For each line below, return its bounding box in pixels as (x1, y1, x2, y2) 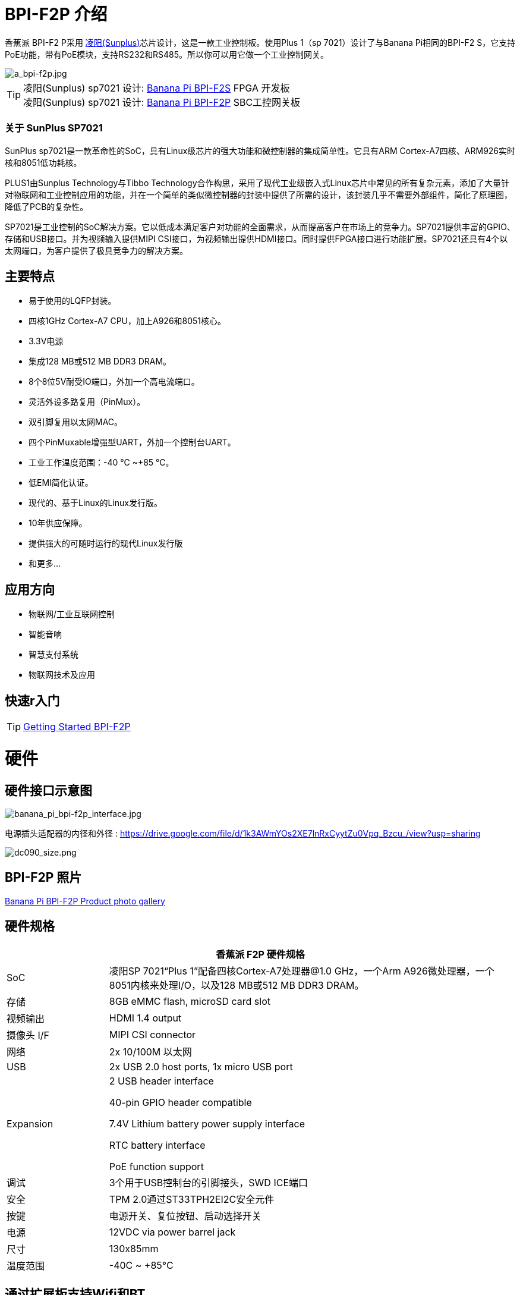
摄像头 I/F (7, 1029, 50, 1041)
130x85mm (109, 1242, 159, 1255)
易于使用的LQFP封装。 (29, 296, 116, 306)
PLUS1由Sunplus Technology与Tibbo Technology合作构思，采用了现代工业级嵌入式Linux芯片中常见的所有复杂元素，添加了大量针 (5, 177, 510, 188)
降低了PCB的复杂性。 (5, 201, 89, 212)
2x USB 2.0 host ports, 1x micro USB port (109, 1060, 293, 1073)
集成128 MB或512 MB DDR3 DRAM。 (29, 356, 172, 367)
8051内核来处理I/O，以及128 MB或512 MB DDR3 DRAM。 (109, 979, 364, 991)
